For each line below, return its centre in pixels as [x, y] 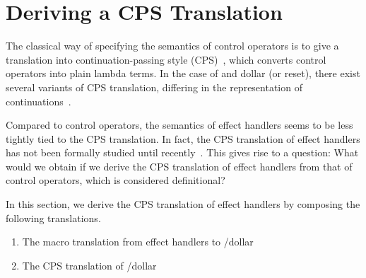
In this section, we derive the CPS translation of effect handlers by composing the [183, 204]
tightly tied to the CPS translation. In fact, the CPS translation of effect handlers [183, 138]
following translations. [53, 218]
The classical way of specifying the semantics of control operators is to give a [172, 46]
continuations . [39, 101]
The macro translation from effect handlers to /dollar [138, 242]
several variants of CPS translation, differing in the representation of [154, 87]
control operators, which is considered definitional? [116, 180]
